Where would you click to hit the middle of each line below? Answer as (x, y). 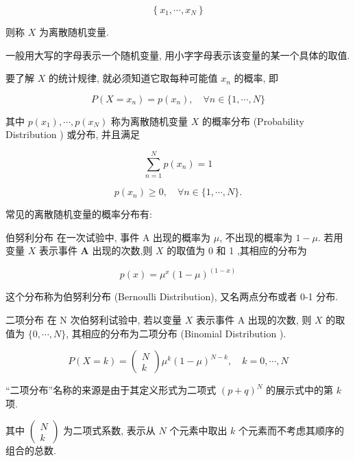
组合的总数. (31, 450)
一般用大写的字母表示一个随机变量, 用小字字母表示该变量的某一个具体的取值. (178, 55)
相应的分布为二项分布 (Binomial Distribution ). (184, 333)
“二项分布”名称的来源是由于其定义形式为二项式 (111, 390)
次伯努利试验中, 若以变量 (126, 319)
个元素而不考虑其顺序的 (292, 430)
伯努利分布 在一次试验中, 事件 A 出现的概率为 (108, 237)
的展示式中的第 (300, 390)
